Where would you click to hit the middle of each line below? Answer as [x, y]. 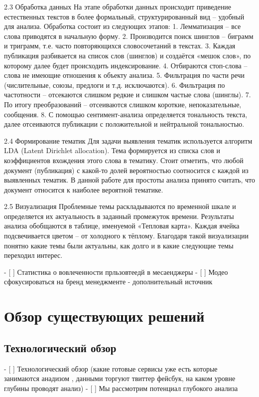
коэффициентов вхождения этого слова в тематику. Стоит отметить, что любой [124, 160]
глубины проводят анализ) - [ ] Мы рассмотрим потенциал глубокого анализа [121, 388]
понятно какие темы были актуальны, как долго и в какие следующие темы [119, 245]
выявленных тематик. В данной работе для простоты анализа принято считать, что [129, 180]
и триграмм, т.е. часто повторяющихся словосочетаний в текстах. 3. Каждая [120, 46]
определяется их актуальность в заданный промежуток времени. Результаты [119, 216]
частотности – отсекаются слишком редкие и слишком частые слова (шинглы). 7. [128, 95]
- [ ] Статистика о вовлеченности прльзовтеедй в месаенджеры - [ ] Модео [116, 272]
